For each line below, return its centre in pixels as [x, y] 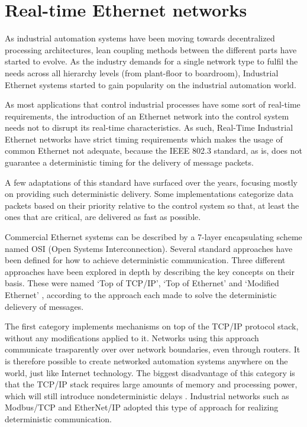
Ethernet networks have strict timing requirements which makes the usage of [144, 139]
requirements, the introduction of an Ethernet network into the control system [147, 116]
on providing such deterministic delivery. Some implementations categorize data [149, 194]
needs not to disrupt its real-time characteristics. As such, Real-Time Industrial [149, 127]
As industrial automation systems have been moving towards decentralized [140, 38]
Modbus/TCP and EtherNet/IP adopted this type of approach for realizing [142, 407]
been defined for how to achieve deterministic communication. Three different [145, 260]
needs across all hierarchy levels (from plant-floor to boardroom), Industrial [142, 72]
